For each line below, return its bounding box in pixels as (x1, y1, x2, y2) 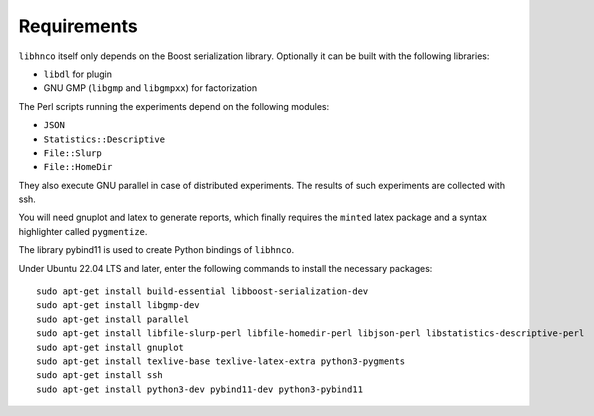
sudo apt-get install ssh (36, 370, 164, 381)
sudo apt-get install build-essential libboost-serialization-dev (36, 286, 369, 297)
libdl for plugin (43, 68, 112, 80)
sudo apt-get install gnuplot (36, 341, 185, 353)
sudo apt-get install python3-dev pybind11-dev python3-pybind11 (36, 383, 364, 395)
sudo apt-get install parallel (36, 313, 190, 325)
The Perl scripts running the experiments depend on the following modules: (18, 100, 330, 112)
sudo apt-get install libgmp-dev (36, 300, 200, 311)
